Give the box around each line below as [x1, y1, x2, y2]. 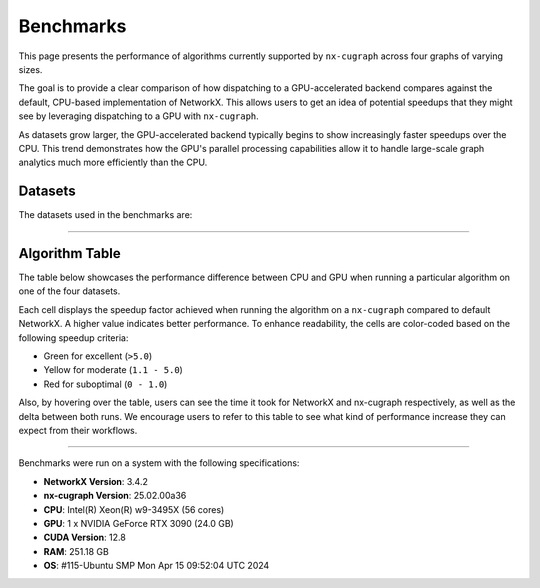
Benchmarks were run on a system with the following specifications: [18, 457, 300, 469]
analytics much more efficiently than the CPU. [18, 156, 208, 169]
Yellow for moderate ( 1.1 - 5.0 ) [43, 364, 184, 376]
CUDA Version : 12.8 [43, 531, 127, 544]
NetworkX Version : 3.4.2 [43, 475, 149, 487]
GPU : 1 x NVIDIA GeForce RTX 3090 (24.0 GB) [43, 517, 234, 529]
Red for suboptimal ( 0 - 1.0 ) [43, 378, 168, 390]
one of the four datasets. [18, 285, 121, 297]
